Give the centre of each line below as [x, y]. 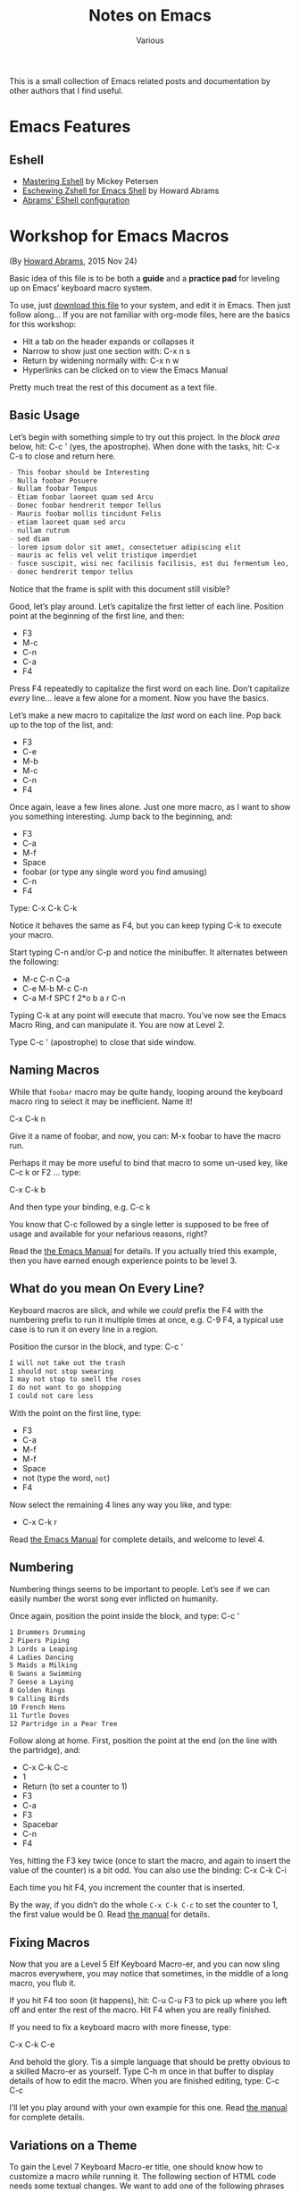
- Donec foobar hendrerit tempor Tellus [86, 506]
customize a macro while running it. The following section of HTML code [143, 2176]
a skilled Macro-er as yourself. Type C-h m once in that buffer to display [142, 2071]
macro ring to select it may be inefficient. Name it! [101, 1101]
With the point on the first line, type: [75, 1413]
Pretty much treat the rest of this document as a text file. [113, 387]
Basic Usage [45, 415]
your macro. [32, 935]
